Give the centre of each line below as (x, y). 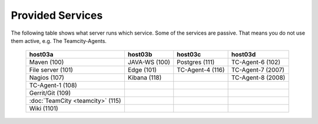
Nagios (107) (47, 78)
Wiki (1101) (44, 109)
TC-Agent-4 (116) (201, 70)
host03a (41, 55)
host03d (244, 55)
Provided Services (57, 15)
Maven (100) (47, 62)
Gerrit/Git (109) (50, 93)
